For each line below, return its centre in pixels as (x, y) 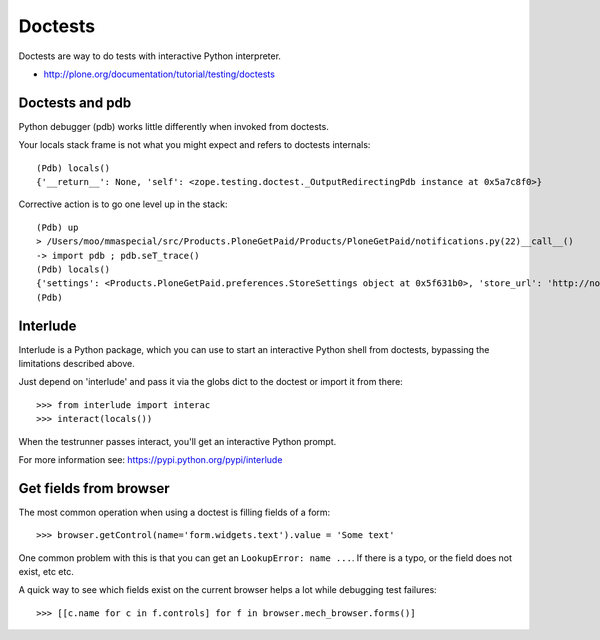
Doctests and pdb (75, 102)
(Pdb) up (57, 227)
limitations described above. (76, 364)
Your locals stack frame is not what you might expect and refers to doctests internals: (194, 145)
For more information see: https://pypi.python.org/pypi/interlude (150, 459)
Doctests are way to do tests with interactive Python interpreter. (150, 56)
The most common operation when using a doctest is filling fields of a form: (174, 512)
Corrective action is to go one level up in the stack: (123, 204)
